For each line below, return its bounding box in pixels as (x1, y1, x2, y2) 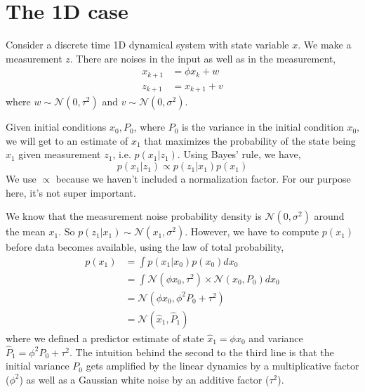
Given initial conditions (6, 119, 107, 134)
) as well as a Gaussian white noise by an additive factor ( (19, 372, 270, 386)
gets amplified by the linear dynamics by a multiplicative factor (86, 358, 359, 373)
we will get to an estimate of (6, 133, 128, 148)
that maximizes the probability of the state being (144, 133, 356, 148)
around (314, 209, 345, 223)
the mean (6, 224, 46, 239)
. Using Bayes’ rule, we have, (177, 147, 301, 162)
